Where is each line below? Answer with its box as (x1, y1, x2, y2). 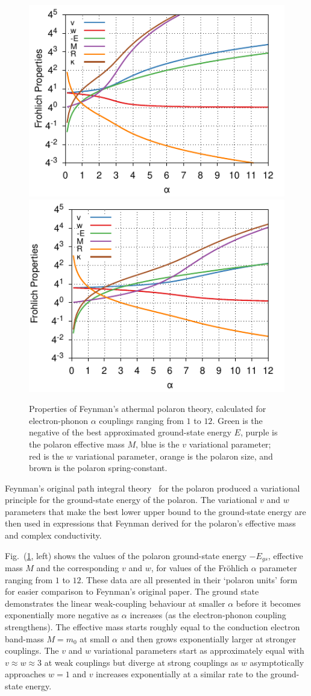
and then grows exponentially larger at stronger (120, 632, 297, 645)
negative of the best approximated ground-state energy (29, 426, 231, 438)
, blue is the (136, 437, 180, 450)
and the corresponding (36, 562, 119, 574)
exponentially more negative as (5, 609, 119, 621)
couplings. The (5, 644, 59, 657)
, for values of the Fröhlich (151, 562, 249, 574)
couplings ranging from (99, 414, 184, 426)
